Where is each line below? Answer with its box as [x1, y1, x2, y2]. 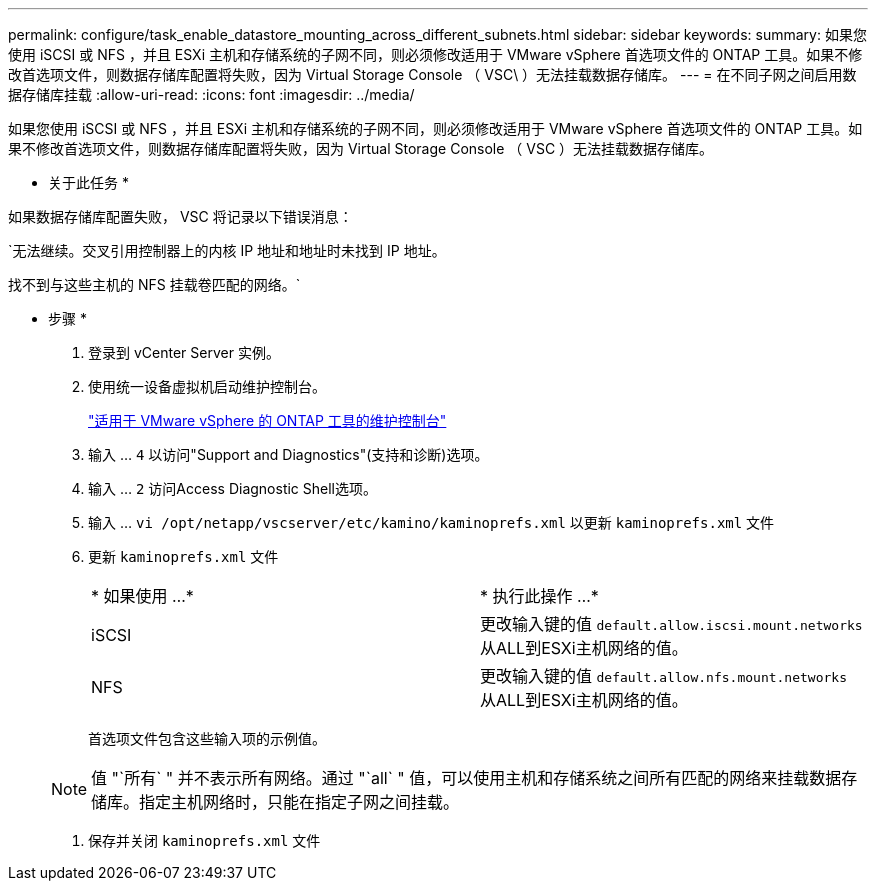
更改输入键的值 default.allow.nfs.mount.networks [480, 666, 847, 686]
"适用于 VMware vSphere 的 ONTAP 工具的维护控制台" [88, 412, 447, 429]
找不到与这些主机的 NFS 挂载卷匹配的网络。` [8, 276, 301, 293]
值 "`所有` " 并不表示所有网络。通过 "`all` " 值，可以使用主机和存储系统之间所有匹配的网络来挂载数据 [91, 768, 842, 788]
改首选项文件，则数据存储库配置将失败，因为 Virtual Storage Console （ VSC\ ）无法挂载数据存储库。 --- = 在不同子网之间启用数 [8, 66, 857, 83]
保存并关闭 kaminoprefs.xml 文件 [88, 832, 321, 849]
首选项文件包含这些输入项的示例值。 [88, 730, 326, 747]
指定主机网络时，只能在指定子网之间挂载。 [139, 792, 460, 812]
